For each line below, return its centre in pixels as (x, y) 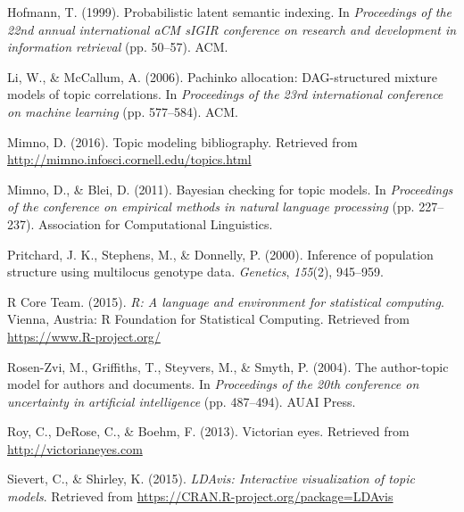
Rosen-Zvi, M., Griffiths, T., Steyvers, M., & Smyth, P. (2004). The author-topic (228, 366)
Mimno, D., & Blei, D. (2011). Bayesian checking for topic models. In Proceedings (230, 189)
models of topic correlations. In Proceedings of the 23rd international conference (225, 94)
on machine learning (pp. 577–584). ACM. (123, 111)
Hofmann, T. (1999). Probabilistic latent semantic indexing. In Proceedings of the (230, 12)
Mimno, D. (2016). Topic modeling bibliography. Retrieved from (182, 141)
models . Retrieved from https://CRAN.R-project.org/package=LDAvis (200, 496)
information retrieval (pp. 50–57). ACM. (118, 47)
